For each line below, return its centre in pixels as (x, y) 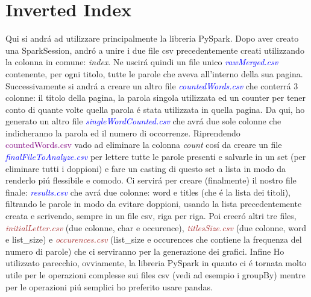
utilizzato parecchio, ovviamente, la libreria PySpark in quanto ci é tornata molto (156, 263)
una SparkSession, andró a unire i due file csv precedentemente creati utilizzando (155, 50)
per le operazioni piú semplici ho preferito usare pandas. (109, 286)
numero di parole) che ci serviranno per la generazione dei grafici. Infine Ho (145, 251)
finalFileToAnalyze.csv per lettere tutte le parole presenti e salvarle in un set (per (156, 157)
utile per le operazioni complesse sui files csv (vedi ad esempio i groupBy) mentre (155, 275)
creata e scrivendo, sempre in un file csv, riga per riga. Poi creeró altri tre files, (151, 216)
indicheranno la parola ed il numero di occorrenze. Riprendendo (123, 133)
